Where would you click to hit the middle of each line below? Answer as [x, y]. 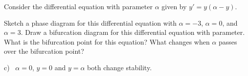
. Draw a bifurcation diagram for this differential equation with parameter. [133, 32]
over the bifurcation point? [44, 51]
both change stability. [120, 67]
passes [228, 41]
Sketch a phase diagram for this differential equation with [90, 23]
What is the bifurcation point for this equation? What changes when [107, 41]
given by [174, 6]
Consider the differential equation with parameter [78, 6]
